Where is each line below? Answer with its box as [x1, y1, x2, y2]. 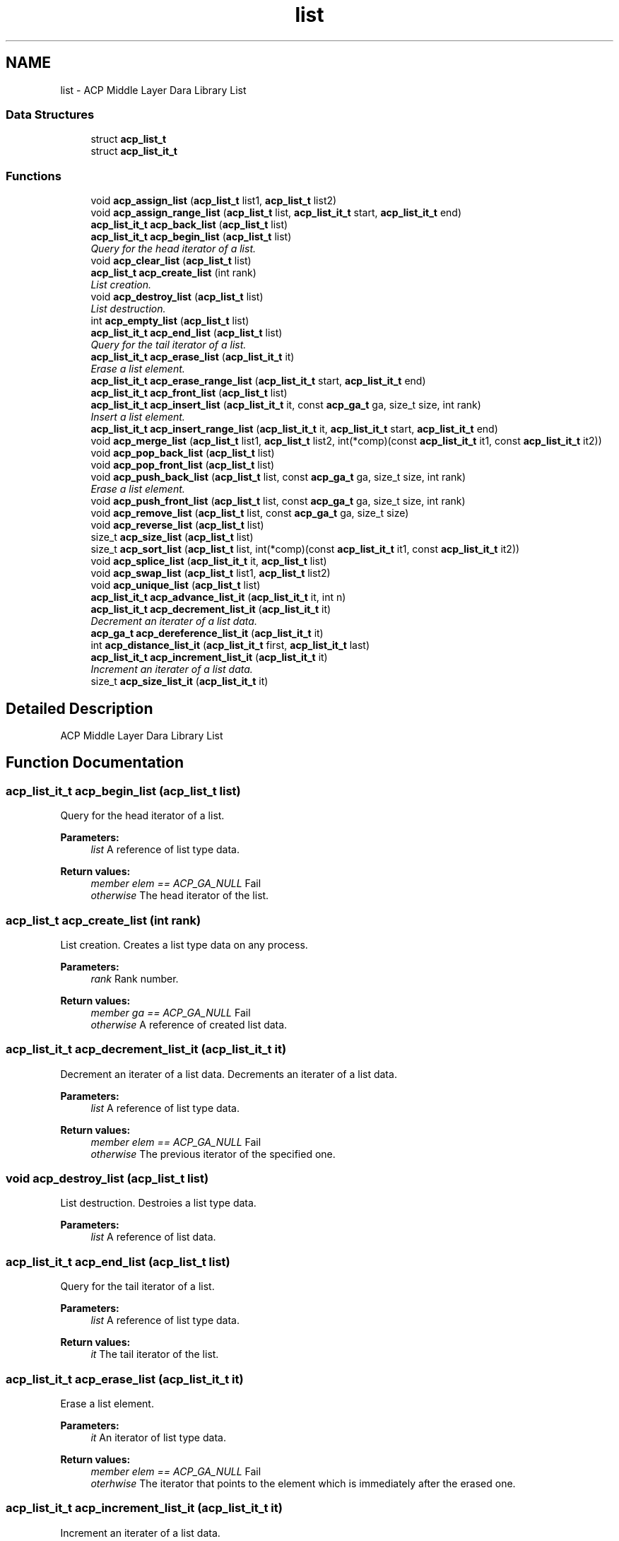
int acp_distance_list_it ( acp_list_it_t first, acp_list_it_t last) [90, 639, 370, 652]
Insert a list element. [90, 411, 185, 423]
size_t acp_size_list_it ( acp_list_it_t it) [90, 675, 269, 688]
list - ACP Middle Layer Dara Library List [60, 83, 247, 96]
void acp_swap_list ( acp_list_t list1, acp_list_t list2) [90, 567, 331, 580]
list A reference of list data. [90, 1231, 216, 1243]
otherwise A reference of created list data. [90, 1018, 288, 1031]
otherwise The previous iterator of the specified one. [90, 1147, 336, 1160]
